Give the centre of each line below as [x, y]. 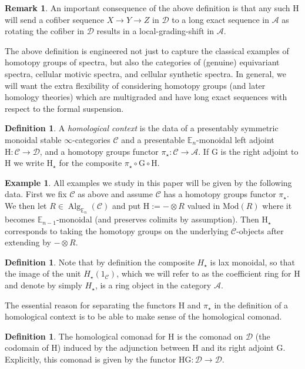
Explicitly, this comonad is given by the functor [91, 359]
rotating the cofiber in [45, 31]
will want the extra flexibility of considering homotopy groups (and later [135, 85]
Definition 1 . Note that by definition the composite [100, 262]
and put [126, 205]
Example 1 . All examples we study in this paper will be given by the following [148, 182]
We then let [26, 205]
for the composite [91, 163]
